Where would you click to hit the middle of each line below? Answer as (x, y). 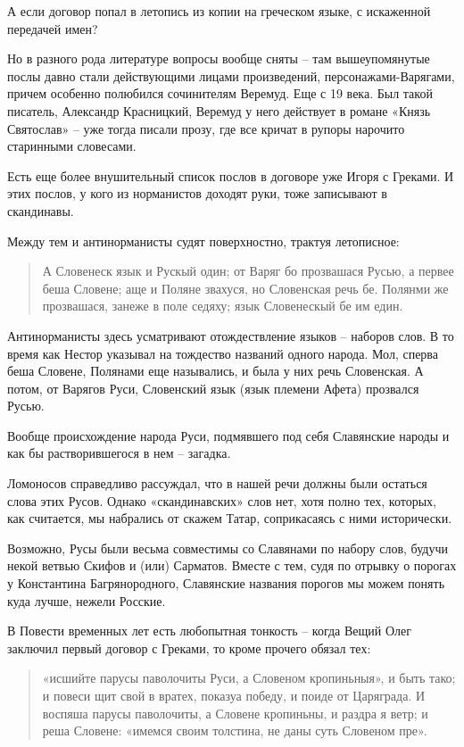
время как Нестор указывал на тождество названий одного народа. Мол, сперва (223, 353)
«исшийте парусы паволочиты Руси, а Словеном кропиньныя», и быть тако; (249, 678)
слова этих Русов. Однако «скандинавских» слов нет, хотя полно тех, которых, (222, 500)
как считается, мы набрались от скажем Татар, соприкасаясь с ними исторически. (230, 518)
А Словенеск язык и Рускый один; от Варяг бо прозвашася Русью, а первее (248, 271)
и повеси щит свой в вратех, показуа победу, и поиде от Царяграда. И (234, 695)
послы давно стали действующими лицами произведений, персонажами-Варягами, (231, 75)
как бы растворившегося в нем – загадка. (119, 453)
